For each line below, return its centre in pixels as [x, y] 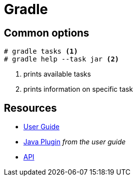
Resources [30, 108]
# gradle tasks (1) [41, 51]
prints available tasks [57, 74]
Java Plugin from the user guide [75, 142]
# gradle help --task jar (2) [62, 59]
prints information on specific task [78, 89]
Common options [47, 33]
